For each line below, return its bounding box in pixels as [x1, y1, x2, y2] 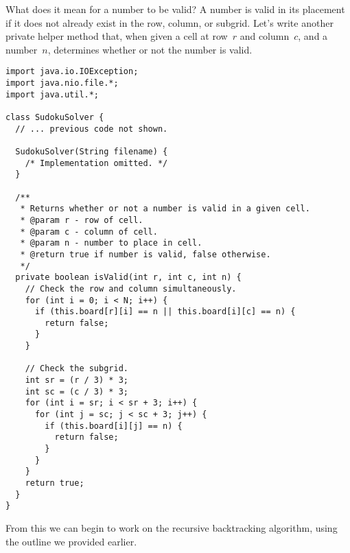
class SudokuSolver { [5, 113, 104, 122]
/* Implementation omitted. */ [25, 158, 168, 168]
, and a [298, 29, 328, 43]
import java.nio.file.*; [5, 78, 119, 89]
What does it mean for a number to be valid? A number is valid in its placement [5, 2, 345, 16]
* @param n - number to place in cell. [20, 238, 202, 248]
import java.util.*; [5, 89, 100, 99]
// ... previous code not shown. [15, 123, 168, 134]
